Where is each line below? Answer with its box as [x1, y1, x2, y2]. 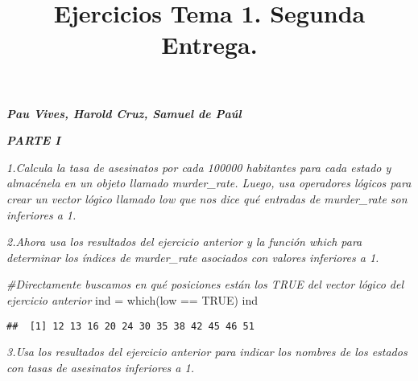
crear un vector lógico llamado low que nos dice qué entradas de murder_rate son [6, 190, 408, 207]
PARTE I [6, 132, 60, 149]
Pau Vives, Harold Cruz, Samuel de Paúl [6, 104, 242, 121]
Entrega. [161, 28, 258, 61]
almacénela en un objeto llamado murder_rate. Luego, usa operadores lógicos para [6, 174, 412, 191]
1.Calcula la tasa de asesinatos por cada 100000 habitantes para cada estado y [6, 158, 391, 175]
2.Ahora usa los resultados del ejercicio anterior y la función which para [6, 233, 362, 250]
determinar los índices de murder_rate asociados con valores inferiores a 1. [6, 248, 379, 265]
